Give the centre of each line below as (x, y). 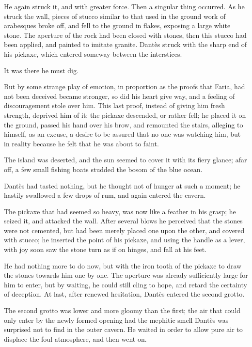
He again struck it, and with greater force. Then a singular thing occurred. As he (124, 6)
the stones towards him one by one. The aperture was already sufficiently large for (126, 275)
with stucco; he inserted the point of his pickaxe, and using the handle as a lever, (125, 240)
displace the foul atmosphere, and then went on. (75, 339)
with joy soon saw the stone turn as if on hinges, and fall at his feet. (105, 249)
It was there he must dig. (41, 70)
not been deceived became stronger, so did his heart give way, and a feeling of (119, 96)
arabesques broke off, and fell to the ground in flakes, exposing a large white (117, 25)
